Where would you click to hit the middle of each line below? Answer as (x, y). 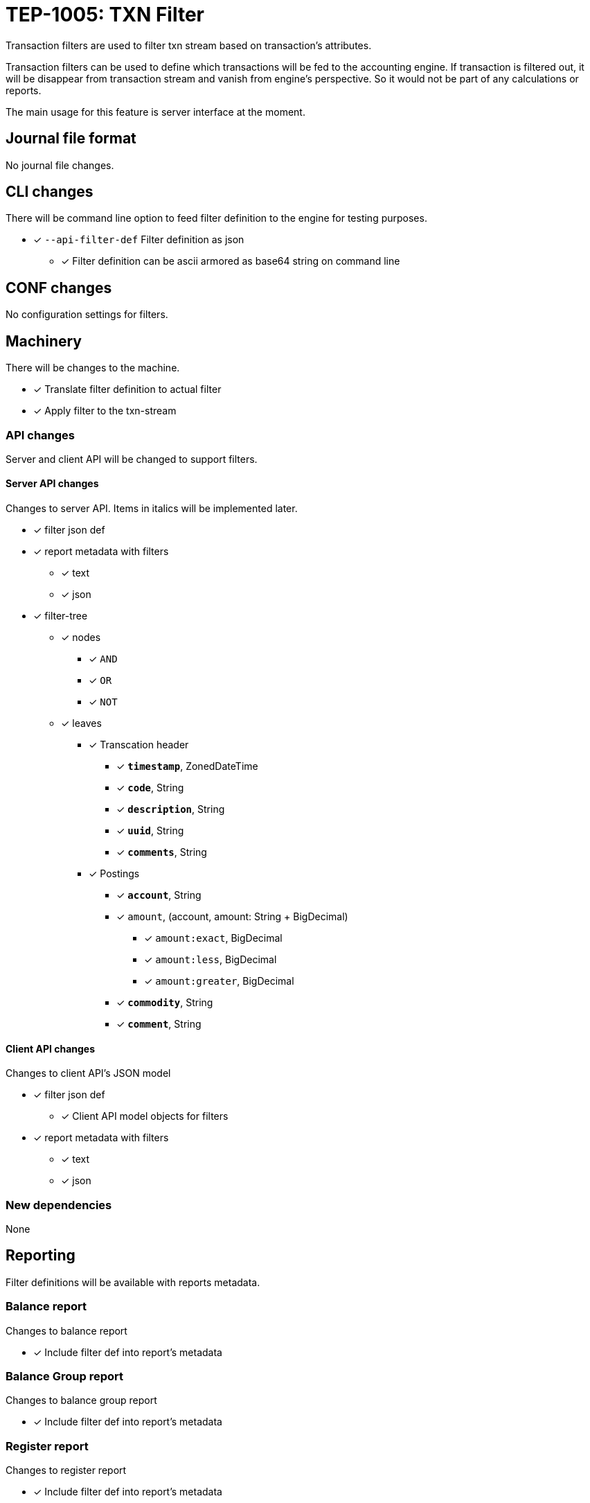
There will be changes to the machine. (93, 368)
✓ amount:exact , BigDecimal (213, 938)
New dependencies (59, 1205)
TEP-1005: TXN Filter (105, 15)
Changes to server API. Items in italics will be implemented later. (152, 509)
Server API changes (52, 484)
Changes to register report (66, 1470)
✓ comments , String (162, 852)
